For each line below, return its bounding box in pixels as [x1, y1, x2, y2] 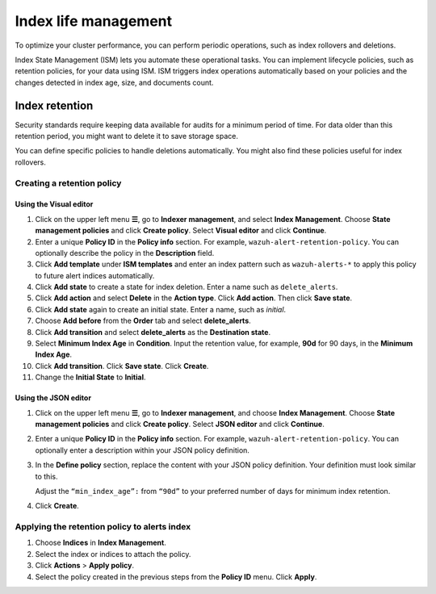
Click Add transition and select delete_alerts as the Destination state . [35, 327, 270, 337]
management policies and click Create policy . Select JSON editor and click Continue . [35, 420, 325, 429]
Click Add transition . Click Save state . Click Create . [35, 361, 209, 370]
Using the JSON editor [15, 393, 92, 403]
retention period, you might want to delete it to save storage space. [15, 132, 238, 141]
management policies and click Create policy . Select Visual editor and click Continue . [35, 226, 327, 236]
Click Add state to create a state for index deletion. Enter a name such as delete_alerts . [35, 282, 338, 292]
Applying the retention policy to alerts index [15, 521, 191, 533]
